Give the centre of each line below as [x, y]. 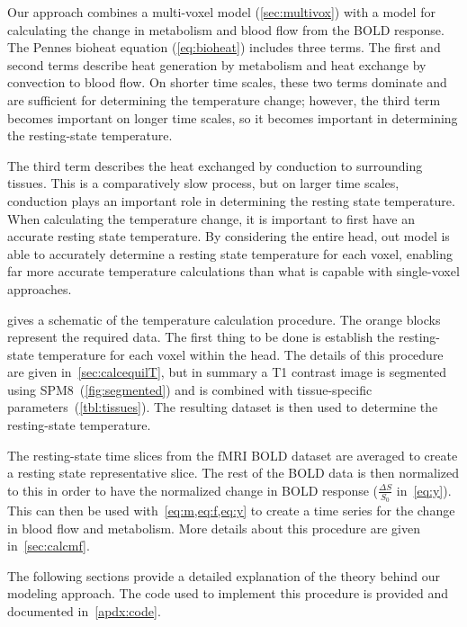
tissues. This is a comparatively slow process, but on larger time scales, [203, 183]
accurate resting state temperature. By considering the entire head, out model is [229, 236]
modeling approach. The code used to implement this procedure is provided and [228, 593]
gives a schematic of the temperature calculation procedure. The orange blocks [224, 319]
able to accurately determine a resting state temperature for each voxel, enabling [230, 253]
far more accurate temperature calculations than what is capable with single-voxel [233, 271]
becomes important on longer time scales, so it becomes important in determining [233, 117]
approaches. [40, 288]
